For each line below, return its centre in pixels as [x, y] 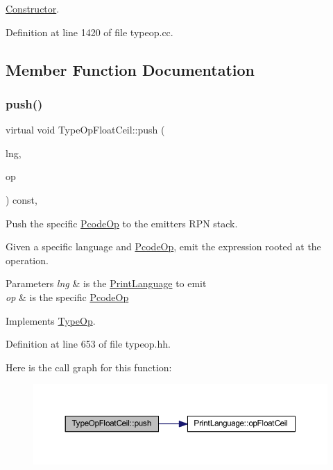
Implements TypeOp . [51, 320]
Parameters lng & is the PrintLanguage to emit [106, 283]
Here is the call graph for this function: [89, 367]
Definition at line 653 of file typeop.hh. [88, 344]
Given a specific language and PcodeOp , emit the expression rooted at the [163, 246]
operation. [27, 260]
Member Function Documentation [130, 69]
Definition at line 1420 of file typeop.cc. [89, 32]
